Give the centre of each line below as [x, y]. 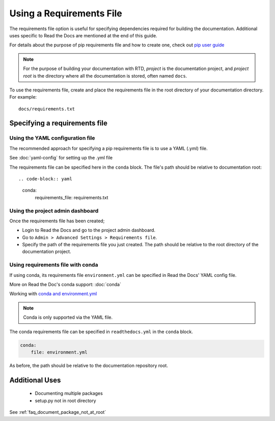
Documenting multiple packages [69, 393]
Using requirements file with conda [54, 265]
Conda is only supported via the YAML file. [68, 317]
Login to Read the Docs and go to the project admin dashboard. [89, 230]
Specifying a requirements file [59, 123]
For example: [23, 97]
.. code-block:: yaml [45, 179]
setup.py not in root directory [65, 401]
